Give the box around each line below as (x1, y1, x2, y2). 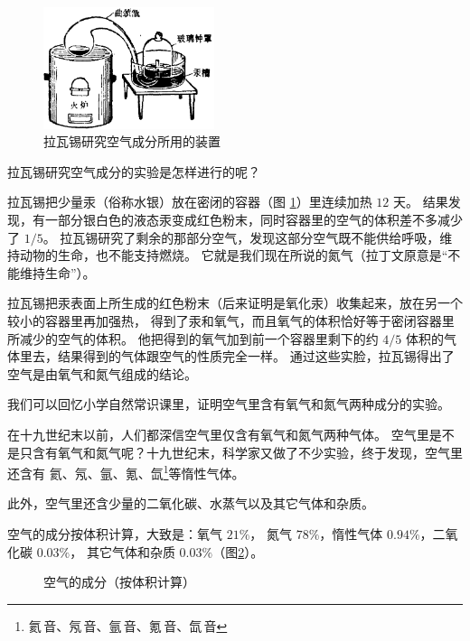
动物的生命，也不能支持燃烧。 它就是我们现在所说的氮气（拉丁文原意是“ (19, 246, 448, 265)
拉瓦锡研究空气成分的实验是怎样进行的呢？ (7, 162, 260, 181)
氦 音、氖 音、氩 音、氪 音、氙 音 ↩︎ (28, 616, 228, 635)
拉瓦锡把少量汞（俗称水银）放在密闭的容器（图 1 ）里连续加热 (7, 192, 372, 211)
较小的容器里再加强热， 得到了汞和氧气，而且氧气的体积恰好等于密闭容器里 (7, 311, 455, 330)
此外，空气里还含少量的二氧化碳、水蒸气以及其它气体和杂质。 (7, 494, 374, 513)
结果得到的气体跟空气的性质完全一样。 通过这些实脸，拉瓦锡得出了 (57, 347, 455, 366)
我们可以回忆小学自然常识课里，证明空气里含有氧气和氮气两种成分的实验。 (7, 395, 450, 413)
